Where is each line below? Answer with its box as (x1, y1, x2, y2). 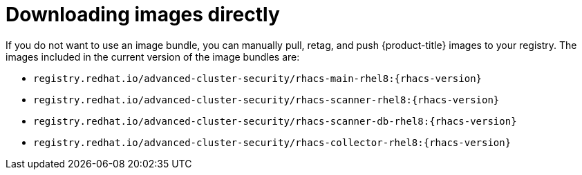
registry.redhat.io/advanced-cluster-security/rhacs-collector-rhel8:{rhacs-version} (33, 136, 511, 148)
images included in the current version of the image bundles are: (6, 50, 300, 63)
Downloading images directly (6, 3, 280, 26)
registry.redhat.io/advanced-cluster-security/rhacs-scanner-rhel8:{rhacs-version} (33, 94, 500, 105)
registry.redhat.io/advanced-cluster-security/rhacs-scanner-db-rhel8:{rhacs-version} (33, 115, 517, 127)
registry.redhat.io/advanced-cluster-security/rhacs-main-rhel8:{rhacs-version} (33, 72, 482, 84)
